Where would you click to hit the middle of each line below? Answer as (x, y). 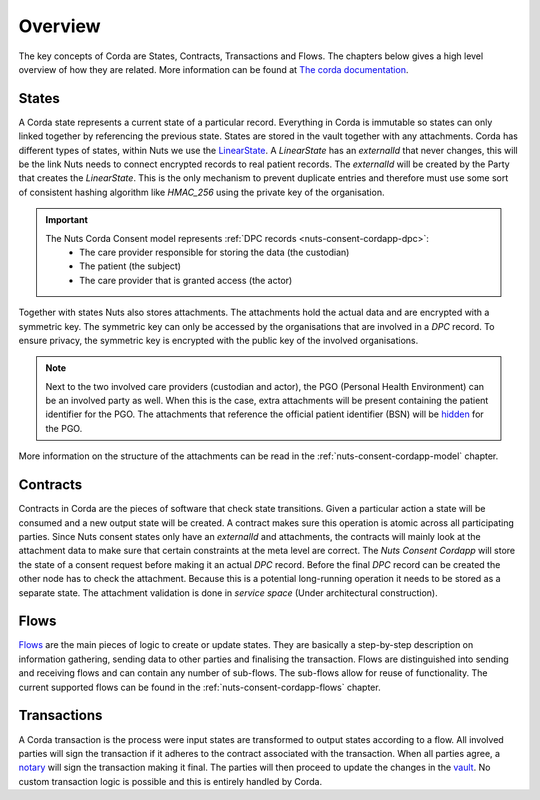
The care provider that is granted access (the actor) (186, 280)
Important (67, 220)
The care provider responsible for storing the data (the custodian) (214, 252)
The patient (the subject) (130, 266)
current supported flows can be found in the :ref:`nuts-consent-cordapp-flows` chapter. (199, 687)
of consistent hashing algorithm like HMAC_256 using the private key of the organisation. (201, 192)
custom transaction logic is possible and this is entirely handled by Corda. (170, 781)
